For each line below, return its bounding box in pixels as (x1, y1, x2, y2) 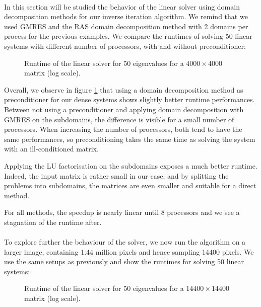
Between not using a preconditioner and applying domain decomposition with (4, 104, 244, 114)
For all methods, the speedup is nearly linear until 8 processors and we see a (4, 207, 240, 217)
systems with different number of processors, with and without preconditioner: (4, 40, 246, 51)
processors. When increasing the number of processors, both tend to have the (4, 124, 242, 134)
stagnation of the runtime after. (4, 216, 102, 227)
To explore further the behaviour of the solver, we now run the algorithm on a (4, 237, 246, 247)
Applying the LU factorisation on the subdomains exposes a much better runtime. (4, 160, 257, 171)
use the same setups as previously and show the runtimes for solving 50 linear (4, 256, 244, 267)
